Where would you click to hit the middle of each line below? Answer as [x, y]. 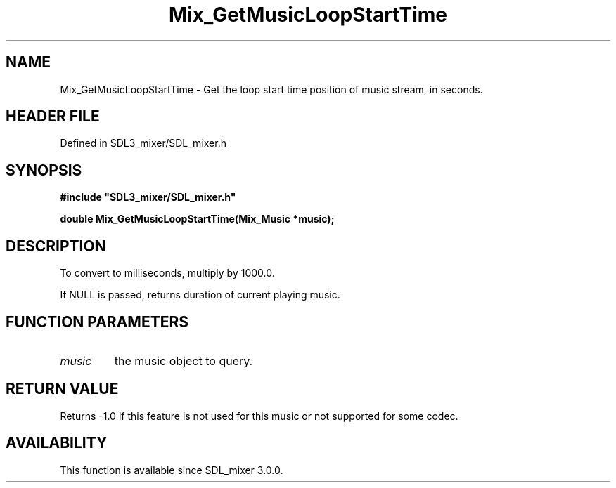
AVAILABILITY [57, 443]
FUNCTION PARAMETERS [97, 322]
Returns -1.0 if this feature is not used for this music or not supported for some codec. [259, 416]
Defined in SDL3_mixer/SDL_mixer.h [143, 143]
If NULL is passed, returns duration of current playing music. [200, 295]
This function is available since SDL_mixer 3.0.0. [172, 470]
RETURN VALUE [62, 389]
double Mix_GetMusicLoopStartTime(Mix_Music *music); [197, 219]
